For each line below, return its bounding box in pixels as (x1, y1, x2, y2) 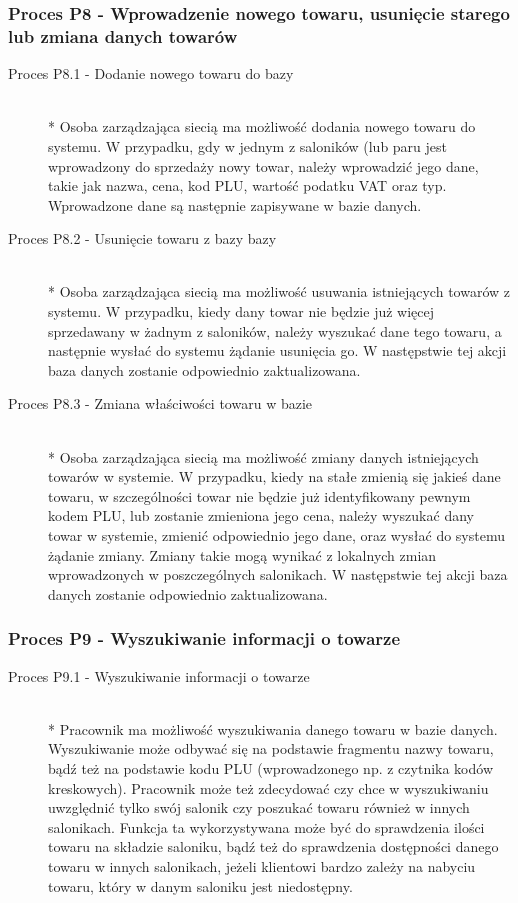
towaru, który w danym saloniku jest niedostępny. (48, 875, 353, 896)
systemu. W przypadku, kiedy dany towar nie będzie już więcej (48, 301, 435, 322)
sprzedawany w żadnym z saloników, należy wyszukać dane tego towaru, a (48, 320, 502, 341)
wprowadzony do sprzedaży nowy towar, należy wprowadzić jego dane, (48, 155, 479, 176)
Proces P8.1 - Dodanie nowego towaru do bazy (8, 63, 294, 84)
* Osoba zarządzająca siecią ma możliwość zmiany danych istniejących (48, 446, 479, 467)
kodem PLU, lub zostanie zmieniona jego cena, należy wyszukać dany (48, 505, 474, 526)
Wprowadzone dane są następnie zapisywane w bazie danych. (48, 194, 422, 215)
